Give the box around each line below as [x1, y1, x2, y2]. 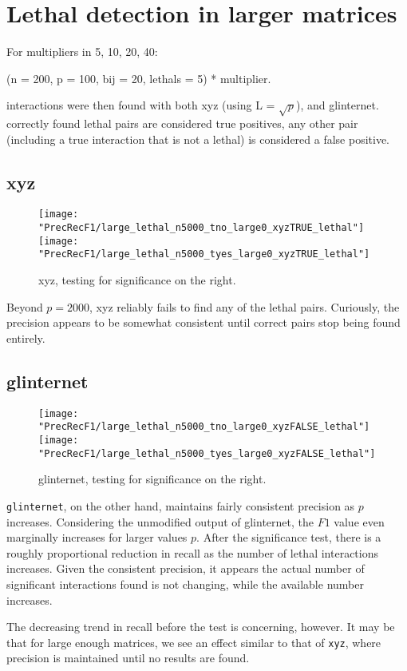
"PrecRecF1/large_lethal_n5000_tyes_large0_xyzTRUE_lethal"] [38, 248, 370, 260]
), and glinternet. [295, 97, 379, 113]
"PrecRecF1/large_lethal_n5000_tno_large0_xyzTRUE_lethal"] [38, 222, 365, 234]
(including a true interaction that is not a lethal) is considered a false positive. [6, 130, 390, 147]
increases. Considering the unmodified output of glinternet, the [6, 513, 314, 530]
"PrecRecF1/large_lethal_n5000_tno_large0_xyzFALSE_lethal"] [38, 421, 370, 433]
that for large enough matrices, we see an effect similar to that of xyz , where [6, 633, 381, 650]
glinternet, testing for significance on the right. [38, 470, 267, 487]
